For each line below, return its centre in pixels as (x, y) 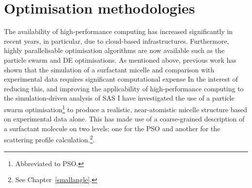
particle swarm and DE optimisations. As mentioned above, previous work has (120, 60)
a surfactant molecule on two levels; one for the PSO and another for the (112, 128)
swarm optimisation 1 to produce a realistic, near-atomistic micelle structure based (126, 108)
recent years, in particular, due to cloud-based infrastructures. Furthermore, (117, 41)
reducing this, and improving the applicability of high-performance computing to (124, 88)
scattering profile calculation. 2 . (49, 139)
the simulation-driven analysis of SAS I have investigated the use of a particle (119, 98)
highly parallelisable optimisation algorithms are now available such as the (114, 50)
